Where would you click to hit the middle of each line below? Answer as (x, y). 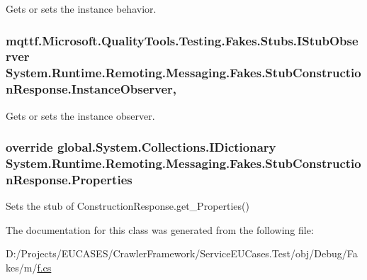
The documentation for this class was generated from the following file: (160, 229)
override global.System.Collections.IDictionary (141, 147)
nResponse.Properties (69, 179)
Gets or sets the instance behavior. (81, 9)
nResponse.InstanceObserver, (91, 89)
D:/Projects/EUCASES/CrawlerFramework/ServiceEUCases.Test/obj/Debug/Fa (182, 253)
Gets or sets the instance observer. (80, 115)
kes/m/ (22, 268)
